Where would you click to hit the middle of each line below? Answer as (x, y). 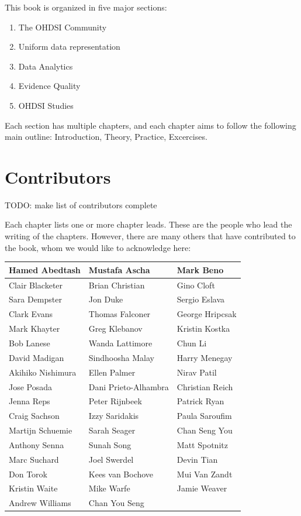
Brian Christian (117, 285)
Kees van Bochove (121, 474)
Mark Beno (200, 269)
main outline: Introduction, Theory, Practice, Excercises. (106, 137)
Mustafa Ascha (119, 269)
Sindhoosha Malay (121, 357)
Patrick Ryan (200, 401)
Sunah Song (110, 444)
